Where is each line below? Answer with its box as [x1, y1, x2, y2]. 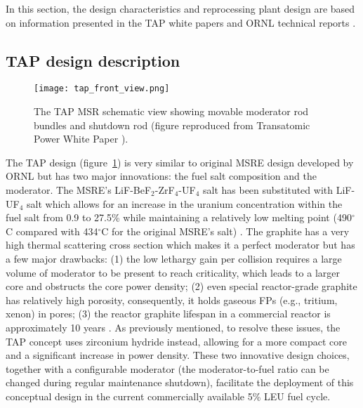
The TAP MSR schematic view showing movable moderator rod [34, 104, 309, 119]
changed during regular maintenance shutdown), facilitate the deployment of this [6, 375, 354, 390]
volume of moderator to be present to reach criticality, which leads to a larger [6, 265, 341, 279]
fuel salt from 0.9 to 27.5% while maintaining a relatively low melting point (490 [6, 210, 352, 225]
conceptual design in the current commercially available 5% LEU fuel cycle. [6, 388, 331, 403]
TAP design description [6, 49, 180, 71]
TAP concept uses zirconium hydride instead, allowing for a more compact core [6, 334, 347, 348]
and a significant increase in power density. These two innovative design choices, [6, 348, 350, 362]
